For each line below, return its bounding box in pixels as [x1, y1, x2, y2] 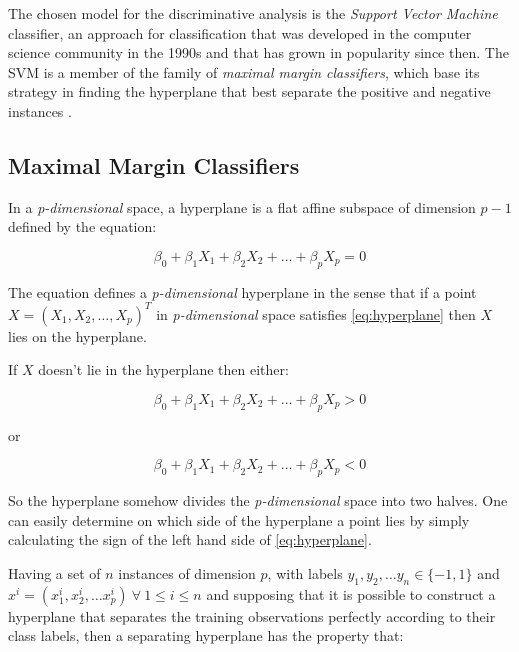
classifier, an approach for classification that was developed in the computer [8, 22, 472, 43]
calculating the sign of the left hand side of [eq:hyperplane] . [8, 529, 372, 550]
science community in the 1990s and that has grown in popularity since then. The [8, 42, 509, 63]
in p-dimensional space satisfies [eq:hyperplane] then [156, 303, 476, 324]
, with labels [267, 563, 343, 583]
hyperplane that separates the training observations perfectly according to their [8, 605, 496, 626]
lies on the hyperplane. [8, 325, 147, 346]
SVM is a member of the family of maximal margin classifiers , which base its [8, 61, 480, 82]
